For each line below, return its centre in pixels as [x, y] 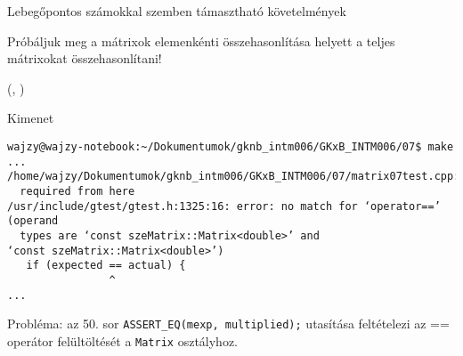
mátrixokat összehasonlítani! [85, 58]
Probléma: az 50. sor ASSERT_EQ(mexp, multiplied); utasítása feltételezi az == [228, 324]
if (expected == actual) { [106, 266]
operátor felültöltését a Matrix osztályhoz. [123, 340]
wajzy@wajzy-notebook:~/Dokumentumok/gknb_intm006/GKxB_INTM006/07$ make [231, 146]
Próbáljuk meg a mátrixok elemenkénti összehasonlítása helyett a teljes [201, 40]
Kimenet [31, 118]
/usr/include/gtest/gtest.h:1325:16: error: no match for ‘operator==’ [224, 206]
